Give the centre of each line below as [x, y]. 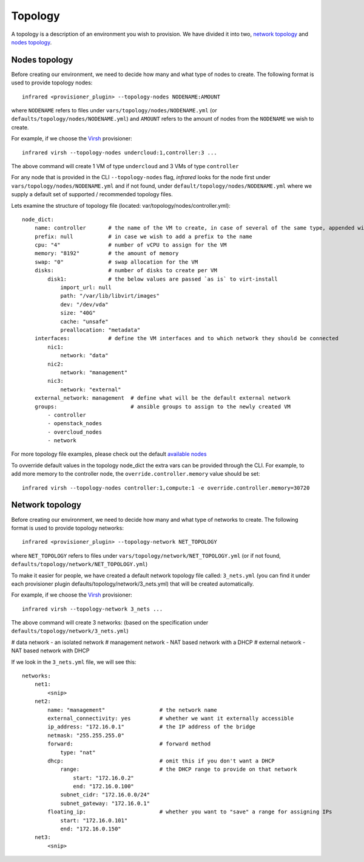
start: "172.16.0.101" [94, 820]
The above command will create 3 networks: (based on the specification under [110, 623]
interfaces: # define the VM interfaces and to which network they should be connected [187, 338]
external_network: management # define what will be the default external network [163, 398]
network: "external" [91, 389]
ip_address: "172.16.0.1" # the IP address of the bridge [152, 727]
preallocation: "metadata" [100, 330]
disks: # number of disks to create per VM [126, 271]
